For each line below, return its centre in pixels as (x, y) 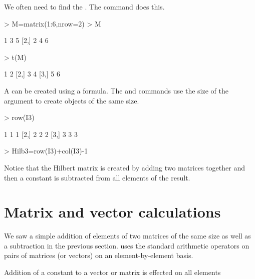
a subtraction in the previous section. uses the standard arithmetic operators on (127, 245)
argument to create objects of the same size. (72, 100)
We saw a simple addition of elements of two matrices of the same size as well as (127, 236)
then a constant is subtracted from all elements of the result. (97, 177)
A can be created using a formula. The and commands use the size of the (116, 90)
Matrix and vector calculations (112, 212)
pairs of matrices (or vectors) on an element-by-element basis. (99, 255)
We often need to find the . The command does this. (84, 6)
